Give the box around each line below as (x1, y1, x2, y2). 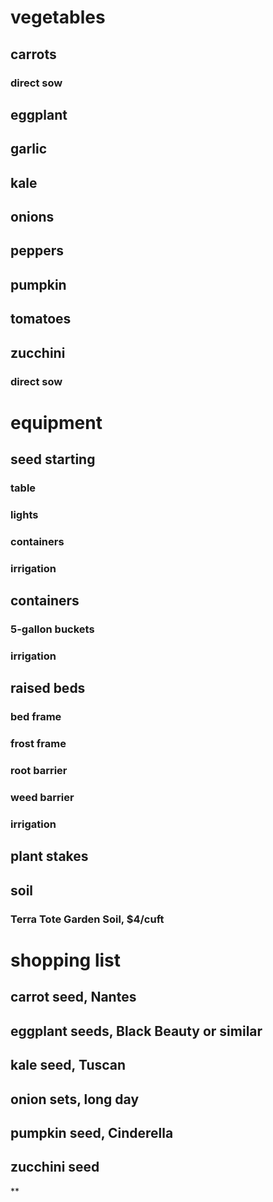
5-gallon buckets (10, 622, 95, 636)
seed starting (10, 451, 96, 468)
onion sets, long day (10, 1091, 140, 1108)
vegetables (10, 6, 106, 29)
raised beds (10, 680, 86, 697)
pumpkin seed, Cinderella (10, 1124, 174, 1141)
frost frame (10, 737, 67, 751)
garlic (10, 141, 48, 158)
